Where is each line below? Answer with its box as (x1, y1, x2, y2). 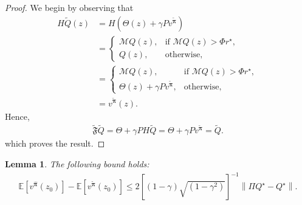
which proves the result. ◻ (5, 137, 105, 150)
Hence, (5, 109, 30, 122)
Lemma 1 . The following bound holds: (5, 158, 149, 170)
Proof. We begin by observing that (5, 1, 134, 13)
